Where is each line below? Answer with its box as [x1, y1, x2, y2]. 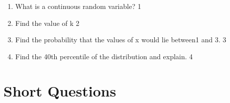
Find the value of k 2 [15, 17, 80, 28]
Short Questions [3, 80, 116, 101]
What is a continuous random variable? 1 [15, 1, 141, 11]
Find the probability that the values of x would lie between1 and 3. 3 [15, 34, 227, 45]
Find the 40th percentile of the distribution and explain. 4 [15, 51, 193, 61]
